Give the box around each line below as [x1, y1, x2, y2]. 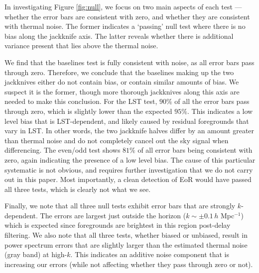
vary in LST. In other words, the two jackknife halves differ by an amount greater [4, 125, 255, 136]
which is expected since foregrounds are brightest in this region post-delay [4, 220, 231, 230]
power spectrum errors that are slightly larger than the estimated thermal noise [4, 239, 248, 250]
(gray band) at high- [4, 249, 67, 260]
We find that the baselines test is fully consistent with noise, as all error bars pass [4, 57, 255, 67]
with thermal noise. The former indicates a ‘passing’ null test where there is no [4, 21, 246, 31]
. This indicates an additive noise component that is [70, 249, 230, 260]
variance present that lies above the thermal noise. [4, 40, 158, 51]
